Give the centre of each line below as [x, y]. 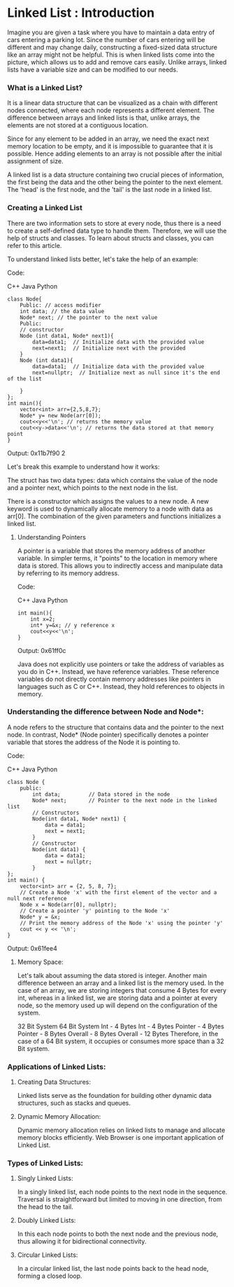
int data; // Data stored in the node [101, 794]
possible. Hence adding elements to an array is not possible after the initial [115, 154]
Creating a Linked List [45, 208]
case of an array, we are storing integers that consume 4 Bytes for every [122, 990]
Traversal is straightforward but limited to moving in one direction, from [119, 1199]
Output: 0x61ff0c [42, 650]
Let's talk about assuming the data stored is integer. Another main [112, 975]
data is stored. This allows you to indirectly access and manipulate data [120, 565]
